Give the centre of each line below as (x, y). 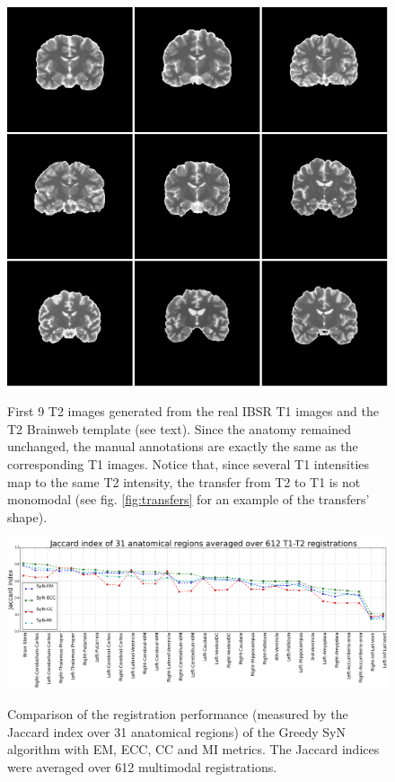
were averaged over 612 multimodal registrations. (142, 766)
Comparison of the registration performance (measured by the (178, 713)
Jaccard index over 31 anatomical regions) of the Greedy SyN (176, 731)
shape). (27, 516)
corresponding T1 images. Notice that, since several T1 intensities (189, 464)
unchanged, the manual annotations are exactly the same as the (183, 446)
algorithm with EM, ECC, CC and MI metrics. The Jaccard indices (193, 749)
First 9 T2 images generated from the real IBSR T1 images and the (193, 411)
